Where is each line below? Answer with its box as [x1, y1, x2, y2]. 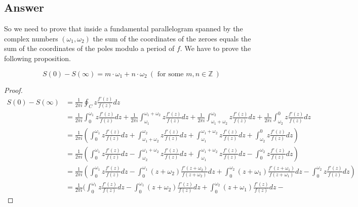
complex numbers [4, 33, 58, 43]
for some [157, 70, 184, 78]
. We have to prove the [180, 43, 251, 54]
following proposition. [4, 53, 71, 63]
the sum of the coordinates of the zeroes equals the [93, 33, 251, 43]
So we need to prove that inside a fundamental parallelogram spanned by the [4, 23, 243, 34]
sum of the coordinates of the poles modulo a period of [4, 43, 175, 54]
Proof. [4, 84, 23, 95]
